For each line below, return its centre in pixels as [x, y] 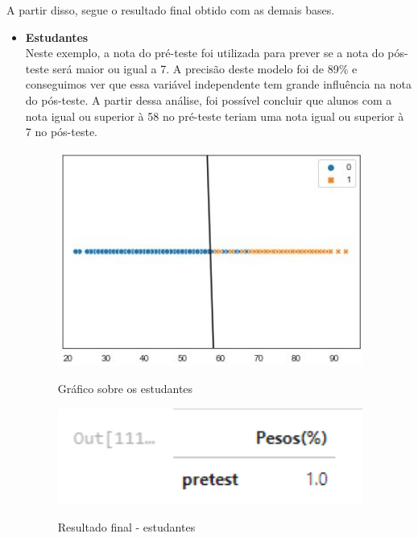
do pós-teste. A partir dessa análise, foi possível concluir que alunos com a [209, 99]
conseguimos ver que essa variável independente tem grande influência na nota [218, 84]
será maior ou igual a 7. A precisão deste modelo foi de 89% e [205, 68]
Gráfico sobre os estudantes [125, 388]
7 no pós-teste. [61, 132]
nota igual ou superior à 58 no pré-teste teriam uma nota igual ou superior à [215, 116]
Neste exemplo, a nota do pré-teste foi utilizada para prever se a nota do [205, 53]
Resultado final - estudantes [126, 527]
